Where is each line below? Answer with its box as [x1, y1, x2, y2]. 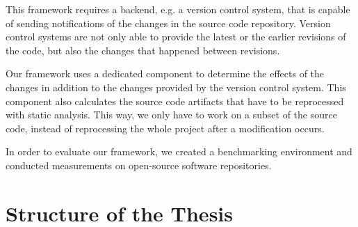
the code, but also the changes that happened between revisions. [6, 42, 280, 57]
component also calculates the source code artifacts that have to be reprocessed [6, 93, 344, 108]
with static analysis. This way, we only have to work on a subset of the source [6, 107, 337, 122]
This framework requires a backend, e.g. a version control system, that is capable [6, 2, 350, 16]
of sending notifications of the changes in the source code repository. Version [6, 15, 331, 30]
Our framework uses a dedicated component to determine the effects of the [6, 66, 325, 81]
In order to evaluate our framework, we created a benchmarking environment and [6, 144, 352, 159]
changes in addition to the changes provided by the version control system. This [6, 79, 346, 94]
